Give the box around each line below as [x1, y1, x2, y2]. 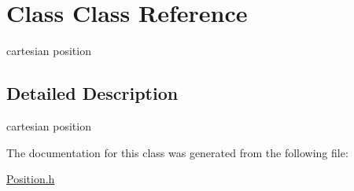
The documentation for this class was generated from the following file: [6, 144, 348, 160]
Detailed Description [6, 81, 179, 105]
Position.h [6, 171, 55, 187]
